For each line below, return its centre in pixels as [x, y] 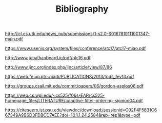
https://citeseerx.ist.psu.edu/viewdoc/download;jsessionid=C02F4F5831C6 [81, 110]
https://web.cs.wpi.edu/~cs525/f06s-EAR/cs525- [55, 95]
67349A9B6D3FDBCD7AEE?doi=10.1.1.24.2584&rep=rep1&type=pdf [73, 115]
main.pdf [14, 39]
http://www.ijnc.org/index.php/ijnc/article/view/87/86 [59, 67]
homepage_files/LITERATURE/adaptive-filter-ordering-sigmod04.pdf [74, 101]
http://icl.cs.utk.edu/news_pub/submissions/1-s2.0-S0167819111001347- [78, 34]
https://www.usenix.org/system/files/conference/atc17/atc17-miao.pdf [76, 48]
